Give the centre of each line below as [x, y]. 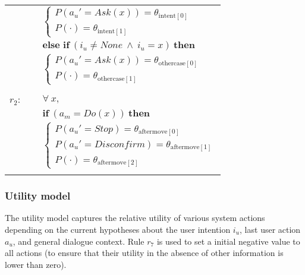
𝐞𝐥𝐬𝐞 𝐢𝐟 [56, 45]
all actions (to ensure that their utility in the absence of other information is [144, 253]
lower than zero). [36, 264]
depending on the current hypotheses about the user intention [118, 229]
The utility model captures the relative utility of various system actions [135, 218]
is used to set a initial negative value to [228, 241]
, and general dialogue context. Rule [78, 241]
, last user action [270, 229]
